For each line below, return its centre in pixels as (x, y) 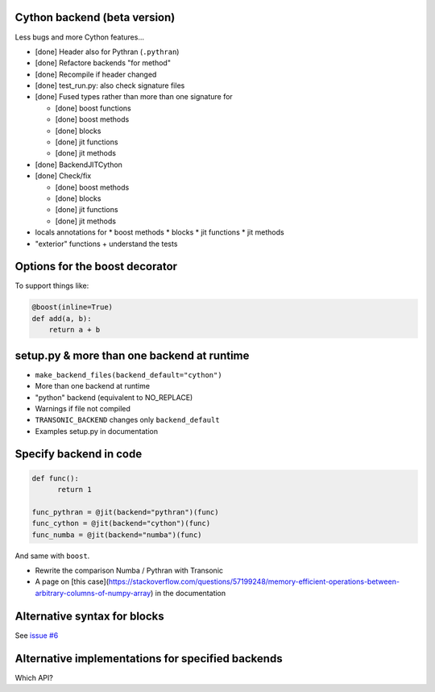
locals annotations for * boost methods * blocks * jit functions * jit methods (160, 232)
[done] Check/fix (63, 176)
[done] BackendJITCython (79, 165)
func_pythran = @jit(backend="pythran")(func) (125, 512)
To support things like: (52, 286)
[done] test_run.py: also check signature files (110, 85)
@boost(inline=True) (72, 307)
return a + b (75, 330)
